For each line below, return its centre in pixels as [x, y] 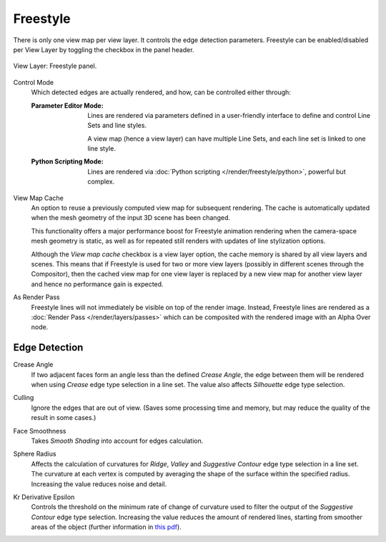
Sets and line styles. [117, 126]
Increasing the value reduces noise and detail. [99, 484]
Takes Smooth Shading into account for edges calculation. [117, 441]
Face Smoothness [40, 431]
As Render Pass [36, 297]
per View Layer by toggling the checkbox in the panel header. [104, 49]
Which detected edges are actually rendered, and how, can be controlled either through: [161, 92]
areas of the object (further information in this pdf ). [106, 527]
